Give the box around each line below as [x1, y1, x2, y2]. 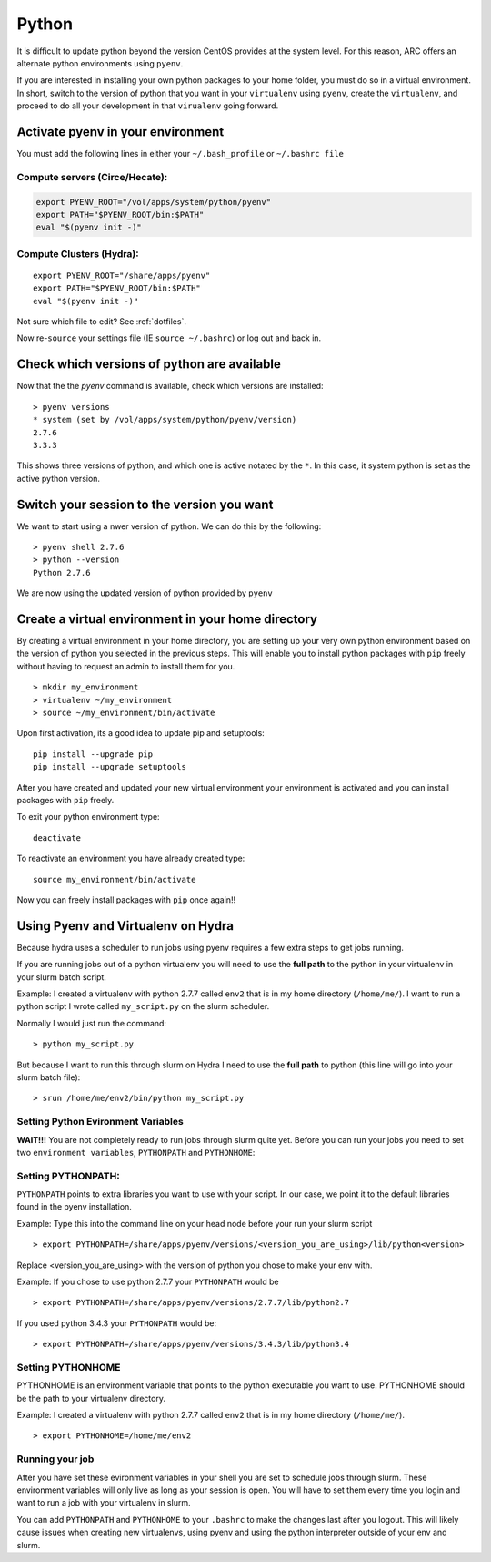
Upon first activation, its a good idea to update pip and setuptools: [16, 728, 266, 739]
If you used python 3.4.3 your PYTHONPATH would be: [16, 1317, 217, 1329]
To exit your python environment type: [16, 812, 160, 822]
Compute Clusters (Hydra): [16, 247, 140, 260]
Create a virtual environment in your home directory [16, 611, 318, 627]
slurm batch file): [16, 1071, 81, 1083]
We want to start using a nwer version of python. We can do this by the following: [16, 520, 322, 532]
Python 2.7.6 [33, 567, 91, 577]
